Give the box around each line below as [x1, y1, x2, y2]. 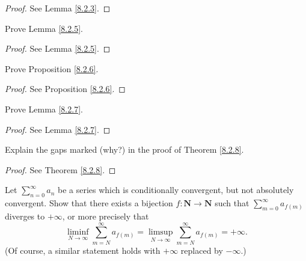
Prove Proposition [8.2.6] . [5, 62, 99, 75]
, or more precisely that [62, 209, 149, 222]
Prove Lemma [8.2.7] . [5, 102, 83, 115]
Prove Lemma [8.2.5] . [5, 22, 83, 34]
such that [215, 197, 249, 209]
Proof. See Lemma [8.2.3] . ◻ [5, 2, 111, 14]
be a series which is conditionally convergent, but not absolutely [58, 183, 294, 196]
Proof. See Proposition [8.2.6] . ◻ [5, 82, 126, 95]
